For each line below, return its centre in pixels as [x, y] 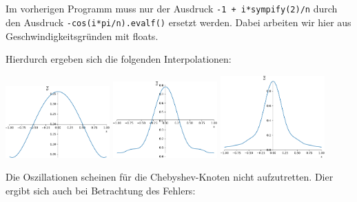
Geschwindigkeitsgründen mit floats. [82, 36]
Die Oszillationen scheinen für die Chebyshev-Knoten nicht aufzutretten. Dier [170, 177]
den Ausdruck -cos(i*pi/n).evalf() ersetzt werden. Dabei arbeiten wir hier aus [178, 22]
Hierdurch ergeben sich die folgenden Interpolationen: [119, 59]
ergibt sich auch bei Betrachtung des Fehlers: [101, 190]
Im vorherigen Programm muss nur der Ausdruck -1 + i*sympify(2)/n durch [172, 9]
